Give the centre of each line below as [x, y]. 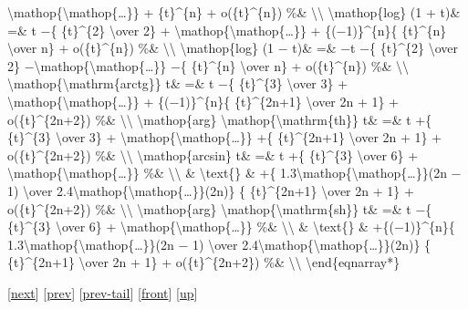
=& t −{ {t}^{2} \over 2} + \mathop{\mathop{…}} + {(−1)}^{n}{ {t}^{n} [227, 30]
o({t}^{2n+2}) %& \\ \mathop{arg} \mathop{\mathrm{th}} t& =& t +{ [220, 119]
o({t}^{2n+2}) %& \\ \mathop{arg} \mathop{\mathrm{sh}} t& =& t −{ [220, 208]
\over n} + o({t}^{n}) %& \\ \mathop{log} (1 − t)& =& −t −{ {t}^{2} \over [233, 48]
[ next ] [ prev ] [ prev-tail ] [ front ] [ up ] [103, 292]
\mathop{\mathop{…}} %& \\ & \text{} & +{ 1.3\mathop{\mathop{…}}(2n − [234, 173]
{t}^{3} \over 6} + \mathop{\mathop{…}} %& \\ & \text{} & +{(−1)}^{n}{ [231, 227]
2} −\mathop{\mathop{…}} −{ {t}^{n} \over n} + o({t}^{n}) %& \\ [208, 65]
